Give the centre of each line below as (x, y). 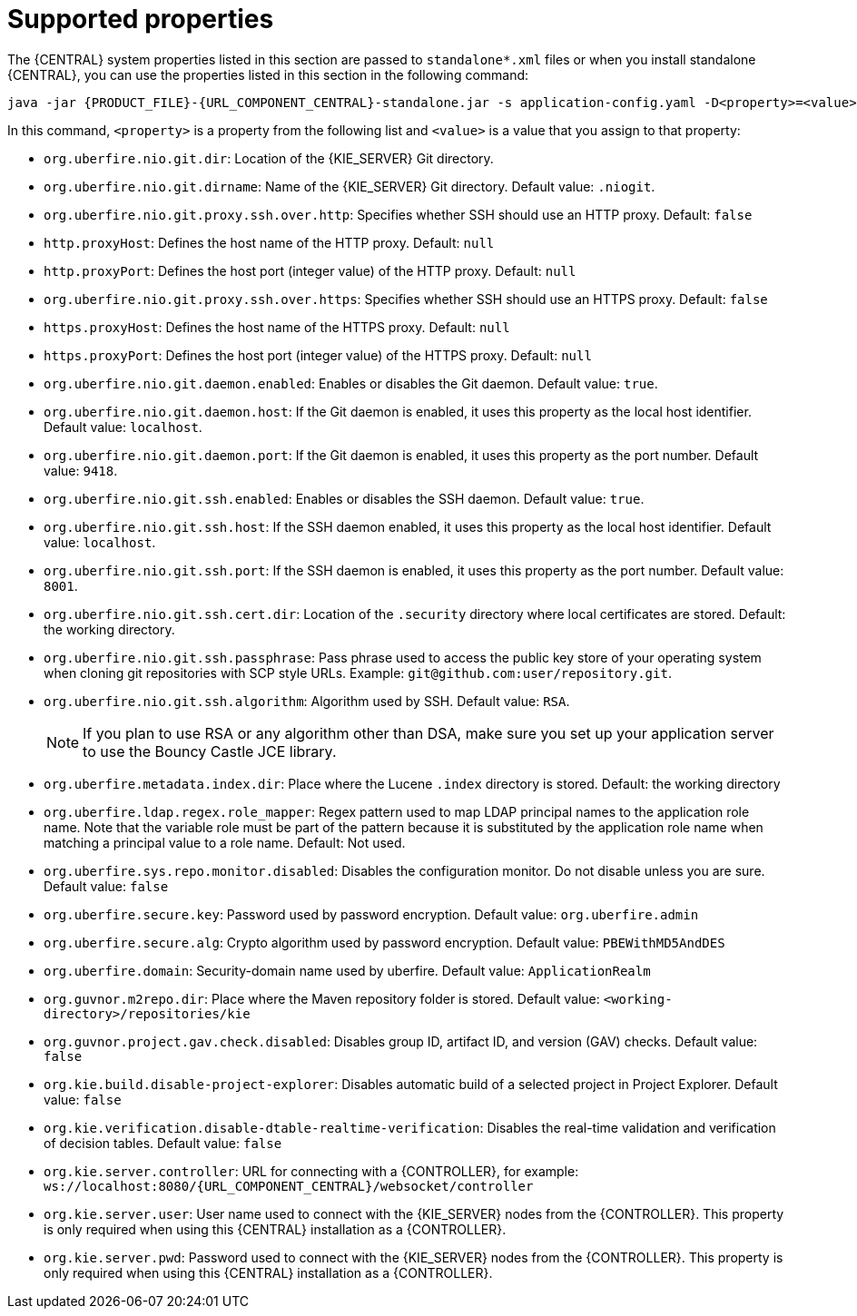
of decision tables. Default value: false (163, 1143)
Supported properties (141, 19)
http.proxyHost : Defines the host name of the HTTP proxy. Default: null (269, 242)
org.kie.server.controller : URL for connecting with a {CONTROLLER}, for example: (311, 1171)
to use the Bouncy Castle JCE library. (210, 751)
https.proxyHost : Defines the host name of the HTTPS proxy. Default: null (277, 327)
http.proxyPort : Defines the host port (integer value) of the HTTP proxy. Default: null (310, 270)
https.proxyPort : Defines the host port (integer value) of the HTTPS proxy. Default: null (318, 355)
